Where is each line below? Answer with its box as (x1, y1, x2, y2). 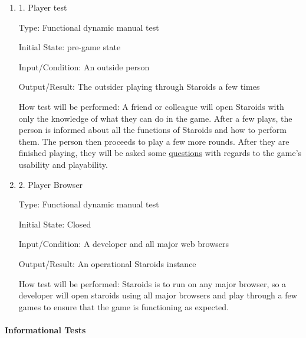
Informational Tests (5, 323, 86, 336)
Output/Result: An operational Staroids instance (18, 257, 196, 269)
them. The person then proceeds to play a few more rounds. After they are (18, 135, 289, 147)
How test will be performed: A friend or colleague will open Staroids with (18, 100, 284, 112)
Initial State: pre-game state (18, 41, 121, 53)
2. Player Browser (18, 178, 83, 190)
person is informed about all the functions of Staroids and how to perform (18, 123, 287, 136)
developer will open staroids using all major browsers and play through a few (18, 289, 297, 301)
